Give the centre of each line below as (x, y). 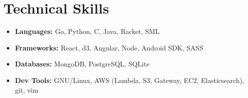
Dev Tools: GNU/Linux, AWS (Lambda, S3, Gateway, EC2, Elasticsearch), (130, 80)
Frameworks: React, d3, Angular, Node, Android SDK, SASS (109, 47)
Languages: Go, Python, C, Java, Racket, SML (87, 31)
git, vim (27, 90)
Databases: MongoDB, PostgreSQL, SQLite (82, 64)
